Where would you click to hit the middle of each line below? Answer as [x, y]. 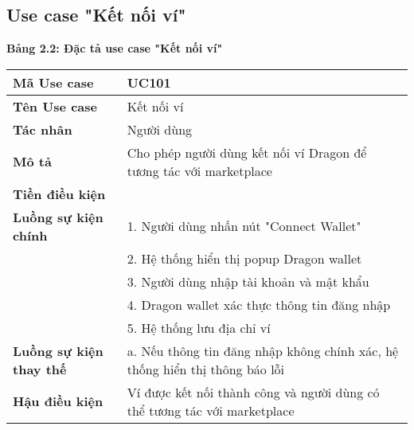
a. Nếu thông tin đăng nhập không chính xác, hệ [263, 350]
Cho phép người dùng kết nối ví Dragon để [247, 152]
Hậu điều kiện [58, 401]
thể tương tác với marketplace [211, 410]
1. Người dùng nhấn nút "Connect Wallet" [244, 226]
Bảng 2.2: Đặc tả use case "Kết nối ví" [115, 48]
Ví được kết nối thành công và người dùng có [253, 392]
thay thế [40, 369]
